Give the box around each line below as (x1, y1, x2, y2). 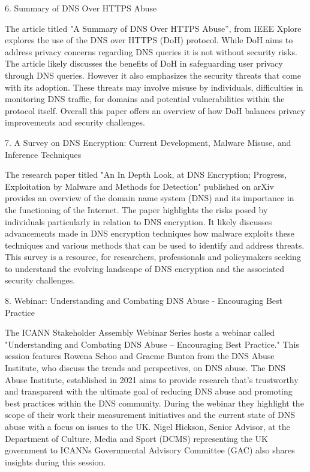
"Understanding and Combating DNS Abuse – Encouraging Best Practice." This (5, 337, 299, 350)
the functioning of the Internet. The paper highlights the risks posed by (5, 203, 268, 216)
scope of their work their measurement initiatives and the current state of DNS (5, 408, 296, 421)
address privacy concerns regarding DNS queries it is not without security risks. (5, 45, 298, 58)
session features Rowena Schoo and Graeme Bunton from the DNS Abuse (5, 349, 275, 362)
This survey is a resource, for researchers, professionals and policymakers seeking (5, 250, 301, 263)
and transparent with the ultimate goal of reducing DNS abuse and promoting (5, 385, 293, 398)
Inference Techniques (5, 148, 82, 160)
